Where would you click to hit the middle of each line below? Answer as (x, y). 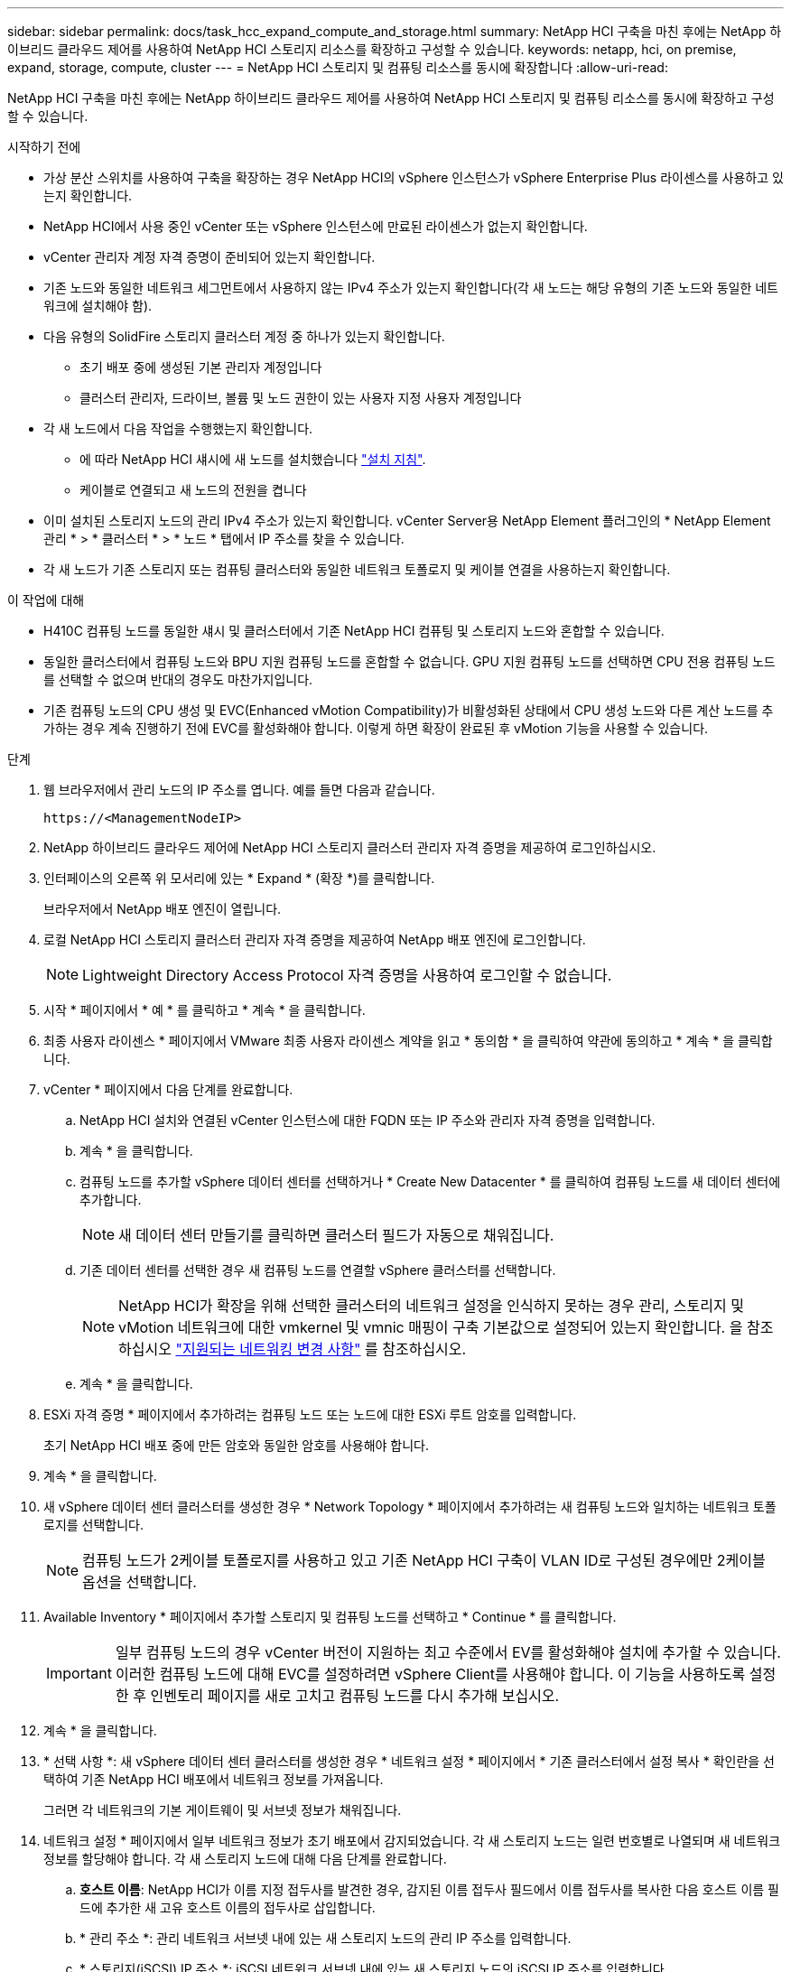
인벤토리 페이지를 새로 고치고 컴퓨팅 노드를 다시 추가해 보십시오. (355, 1696)
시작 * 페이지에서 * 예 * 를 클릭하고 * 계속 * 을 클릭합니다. (205, 1010)
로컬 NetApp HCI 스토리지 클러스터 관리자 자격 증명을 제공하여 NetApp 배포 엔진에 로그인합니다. (315, 939)
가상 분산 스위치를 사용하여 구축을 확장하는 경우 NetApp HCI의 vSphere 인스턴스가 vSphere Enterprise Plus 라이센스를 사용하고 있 (414, 177)
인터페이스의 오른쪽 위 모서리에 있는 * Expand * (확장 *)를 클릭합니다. (239, 878)
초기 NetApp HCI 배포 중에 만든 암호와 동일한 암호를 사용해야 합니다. (237, 1445)
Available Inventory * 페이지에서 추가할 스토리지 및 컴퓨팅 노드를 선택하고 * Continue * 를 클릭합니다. (330, 1617)
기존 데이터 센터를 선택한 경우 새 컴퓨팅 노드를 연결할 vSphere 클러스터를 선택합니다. (318, 1270)
